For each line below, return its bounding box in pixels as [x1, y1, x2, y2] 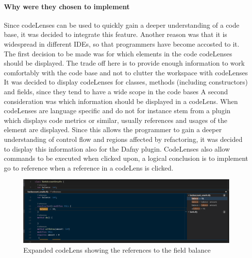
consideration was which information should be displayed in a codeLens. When [4, 96, 238, 106]
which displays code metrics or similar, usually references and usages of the [4, 115, 228, 125]
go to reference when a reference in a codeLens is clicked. [4, 162, 173, 172]
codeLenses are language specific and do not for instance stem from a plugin [4, 105, 231, 116]
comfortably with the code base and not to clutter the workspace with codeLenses [4, 67, 248, 77]
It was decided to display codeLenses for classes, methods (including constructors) [4, 77, 248, 87]
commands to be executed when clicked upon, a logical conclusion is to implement [4, 153, 249, 163]
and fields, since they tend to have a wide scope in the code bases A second [4, 86, 228, 96]
